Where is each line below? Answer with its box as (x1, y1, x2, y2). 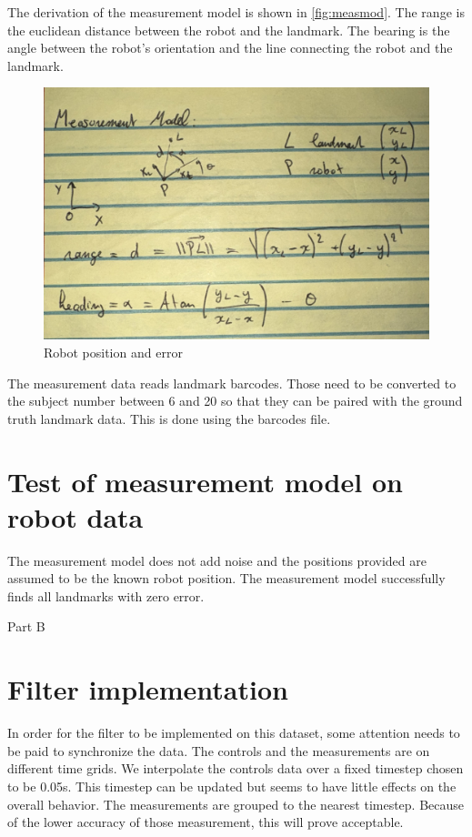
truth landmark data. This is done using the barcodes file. (7, 408, 331, 428)
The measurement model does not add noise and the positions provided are (7, 550, 427, 570)
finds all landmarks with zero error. (7, 586, 205, 605)
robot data (7, 498, 144, 535)
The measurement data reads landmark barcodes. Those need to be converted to (7, 373, 457, 392)
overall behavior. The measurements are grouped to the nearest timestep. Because (7, 794, 465, 813)
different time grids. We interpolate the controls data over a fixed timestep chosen (7, 759, 464, 778)
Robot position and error (44, 342, 183, 361)
